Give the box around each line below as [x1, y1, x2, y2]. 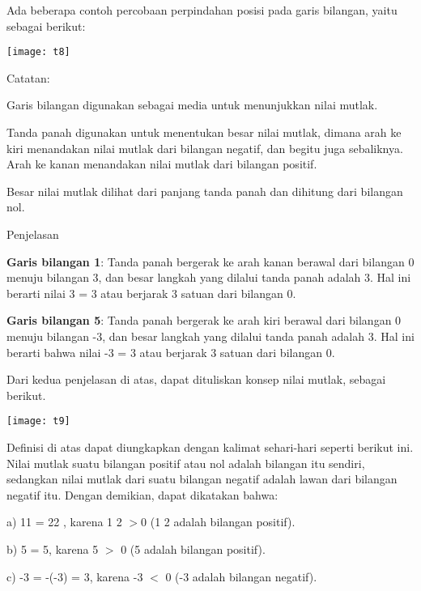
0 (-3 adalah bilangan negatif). [165, 568, 317, 585]
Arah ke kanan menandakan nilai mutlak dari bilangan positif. [6, 155, 317, 172]
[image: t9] [6, 415, 70, 427]
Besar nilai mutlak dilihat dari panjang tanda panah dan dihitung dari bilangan [6, 182, 403, 199]
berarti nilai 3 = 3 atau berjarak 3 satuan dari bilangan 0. [6, 284, 296, 301]
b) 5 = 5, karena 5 [6, 540, 99, 557]
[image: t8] [6, 46, 70, 58]
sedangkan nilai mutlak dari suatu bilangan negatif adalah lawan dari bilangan [6, 470, 398, 487]
